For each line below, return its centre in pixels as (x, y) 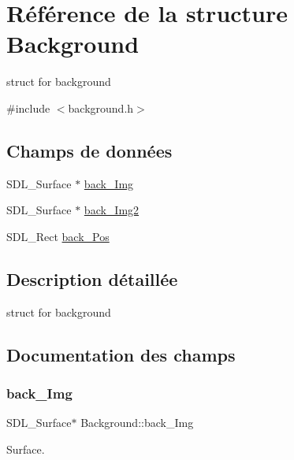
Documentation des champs (121, 354)
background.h (101, 108)
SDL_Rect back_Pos (58, 236)
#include (28, 108)
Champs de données (89, 150)
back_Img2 (112, 210)
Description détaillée (92, 278)
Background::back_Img (137, 423)
